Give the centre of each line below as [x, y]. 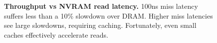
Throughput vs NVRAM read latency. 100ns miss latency [101, 6]
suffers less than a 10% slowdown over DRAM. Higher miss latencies [108, 15]
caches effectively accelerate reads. [56, 34]
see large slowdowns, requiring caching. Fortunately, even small [100, 25]
